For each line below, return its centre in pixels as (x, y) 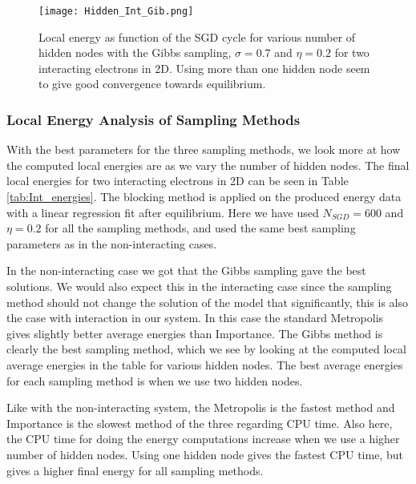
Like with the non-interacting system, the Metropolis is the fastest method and (201, 407)
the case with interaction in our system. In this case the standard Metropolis (195, 318)
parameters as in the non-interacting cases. (112, 243)
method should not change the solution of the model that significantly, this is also (207, 302)
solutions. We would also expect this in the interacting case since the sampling (199, 286)
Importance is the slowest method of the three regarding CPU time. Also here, (200, 423)
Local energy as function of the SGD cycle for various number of (197, 36)
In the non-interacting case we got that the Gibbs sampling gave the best (186, 270)
